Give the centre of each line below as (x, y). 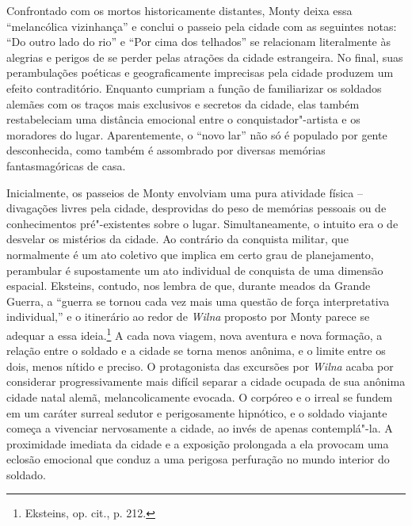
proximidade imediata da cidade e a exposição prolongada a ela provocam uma (198, 443)
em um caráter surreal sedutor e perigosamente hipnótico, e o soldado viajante (197, 412)
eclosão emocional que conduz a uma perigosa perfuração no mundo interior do (198, 459)
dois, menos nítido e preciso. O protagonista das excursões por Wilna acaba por (200, 366)
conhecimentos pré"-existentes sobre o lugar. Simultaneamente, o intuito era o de (202, 223)
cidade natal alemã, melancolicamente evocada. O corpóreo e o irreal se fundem (200, 396)
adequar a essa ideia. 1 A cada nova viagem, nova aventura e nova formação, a (195, 334)
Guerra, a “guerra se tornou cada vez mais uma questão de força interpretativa (198, 301)
